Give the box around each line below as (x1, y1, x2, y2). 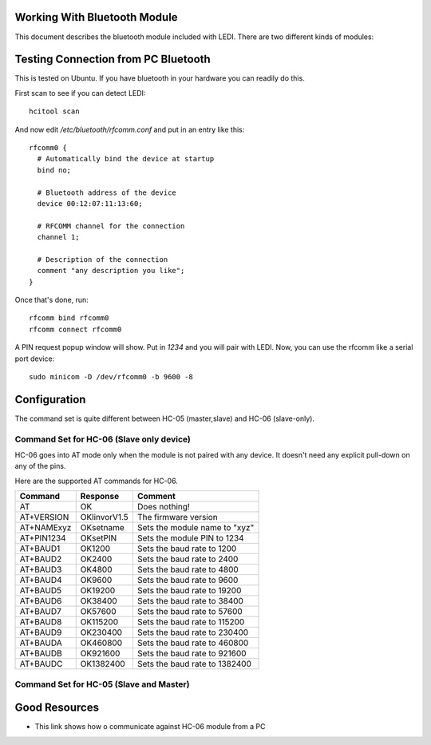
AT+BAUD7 (19, 606, 61, 617)
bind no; (37, 165, 72, 175)
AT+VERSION (19, 512, 69, 523)
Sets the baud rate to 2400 (136, 553, 239, 565)
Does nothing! (136, 501, 191, 513)
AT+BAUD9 (19, 627, 62, 638)
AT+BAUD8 (19, 616, 62, 628)
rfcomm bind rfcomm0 (29, 314, 109, 323)
